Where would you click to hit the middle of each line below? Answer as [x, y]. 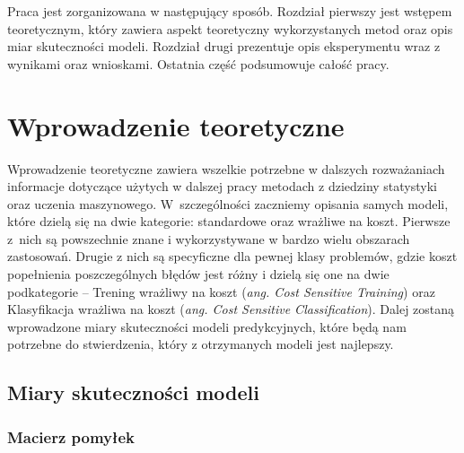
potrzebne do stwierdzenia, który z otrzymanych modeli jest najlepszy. [201, 344]
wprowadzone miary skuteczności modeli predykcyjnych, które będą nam [207, 326]
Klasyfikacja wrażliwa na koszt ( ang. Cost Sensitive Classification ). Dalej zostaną [231, 309]
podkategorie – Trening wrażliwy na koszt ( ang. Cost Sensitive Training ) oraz [221, 291]
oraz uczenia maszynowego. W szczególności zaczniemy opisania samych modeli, [228, 203]
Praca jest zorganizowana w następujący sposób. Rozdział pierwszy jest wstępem [230, 11]
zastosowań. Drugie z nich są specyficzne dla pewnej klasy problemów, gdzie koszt [232, 256]
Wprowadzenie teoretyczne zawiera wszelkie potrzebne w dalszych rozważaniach [226, 168]
